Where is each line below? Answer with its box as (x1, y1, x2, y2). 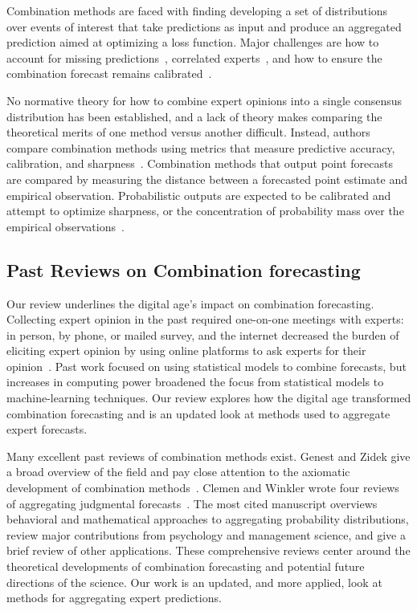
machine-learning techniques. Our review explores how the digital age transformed (6, 389, 411, 406)
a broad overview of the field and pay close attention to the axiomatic (6, 463, 350, 480)
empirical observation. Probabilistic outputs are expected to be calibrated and (6, 186, 391, 203)
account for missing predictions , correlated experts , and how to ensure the (6, 49, 382, 66)
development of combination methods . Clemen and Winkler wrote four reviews (6, 479, 399, 496)
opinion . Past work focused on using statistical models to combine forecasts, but (6, 357, 407, 374)
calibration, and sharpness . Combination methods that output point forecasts (6, 155, 393, 172)
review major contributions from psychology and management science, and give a (6, 526, 406, 543)
